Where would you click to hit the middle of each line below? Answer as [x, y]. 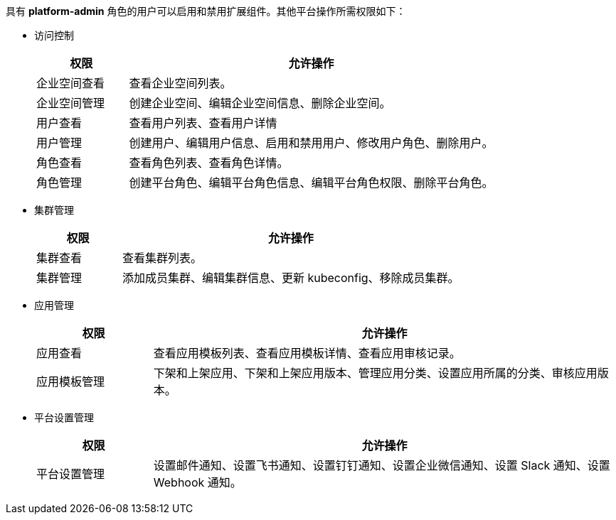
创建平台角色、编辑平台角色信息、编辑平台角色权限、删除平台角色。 [311, 183]
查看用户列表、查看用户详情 [203, 123]
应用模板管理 [71, 381]
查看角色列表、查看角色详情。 [209, 163]
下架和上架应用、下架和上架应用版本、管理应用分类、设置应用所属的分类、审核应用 [375, 373]
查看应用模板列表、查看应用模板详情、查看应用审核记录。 [307, 353]
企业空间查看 [71, 83]
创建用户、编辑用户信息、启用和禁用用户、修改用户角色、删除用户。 [311, 143]
